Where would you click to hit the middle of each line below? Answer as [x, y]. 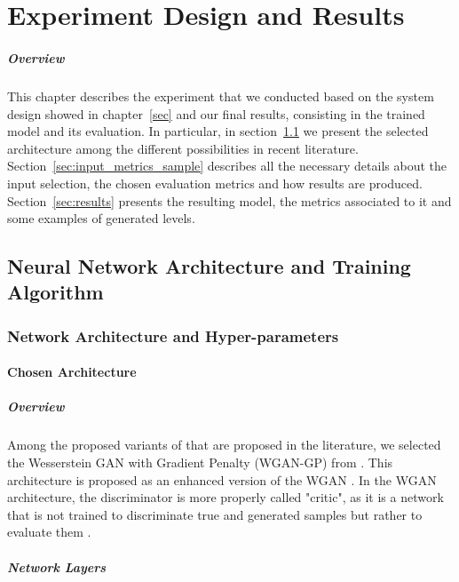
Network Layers [57, 566]
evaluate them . [49, 532]
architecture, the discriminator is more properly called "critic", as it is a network [226, 497]
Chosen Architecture [72, 372]
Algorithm [55, 292]
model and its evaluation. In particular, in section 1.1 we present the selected [218, 131]
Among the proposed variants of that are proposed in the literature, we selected [224, 445]
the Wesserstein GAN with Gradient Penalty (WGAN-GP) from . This [200, 462]
